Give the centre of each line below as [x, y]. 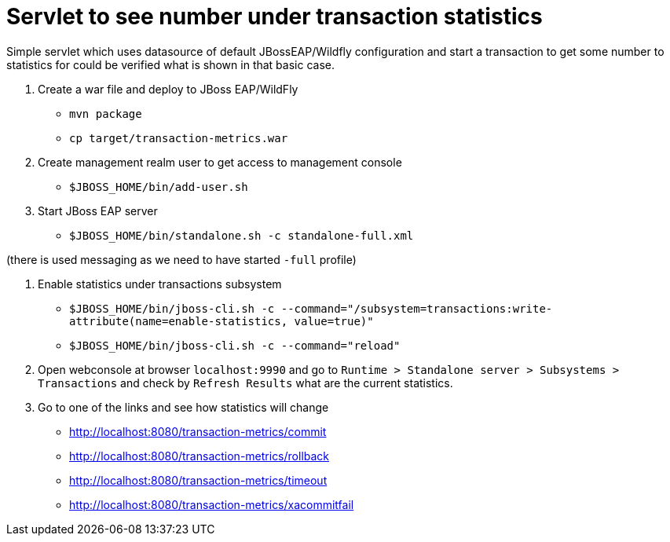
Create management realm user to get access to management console [220, 162]
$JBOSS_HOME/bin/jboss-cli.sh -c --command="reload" [235, 345]
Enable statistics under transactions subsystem [160, 284]
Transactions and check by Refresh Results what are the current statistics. [245, 383]
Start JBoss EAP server [98, 211]
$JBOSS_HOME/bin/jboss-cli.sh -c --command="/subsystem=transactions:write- [311, 308]
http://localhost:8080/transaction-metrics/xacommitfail [212, 504]
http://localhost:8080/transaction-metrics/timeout [198, 480]
